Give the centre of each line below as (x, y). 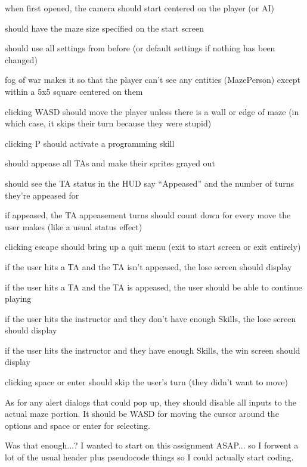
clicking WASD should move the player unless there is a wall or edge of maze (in (152, 111)
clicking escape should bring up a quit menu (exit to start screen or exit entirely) (153, 247)
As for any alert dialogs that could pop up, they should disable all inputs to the (151, 402)
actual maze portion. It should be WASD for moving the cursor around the (142, 414)
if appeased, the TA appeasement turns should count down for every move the (148, 215)
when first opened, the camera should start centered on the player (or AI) (139, 8)
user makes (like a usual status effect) (74, 226)
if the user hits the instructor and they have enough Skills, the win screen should (153, 350)
